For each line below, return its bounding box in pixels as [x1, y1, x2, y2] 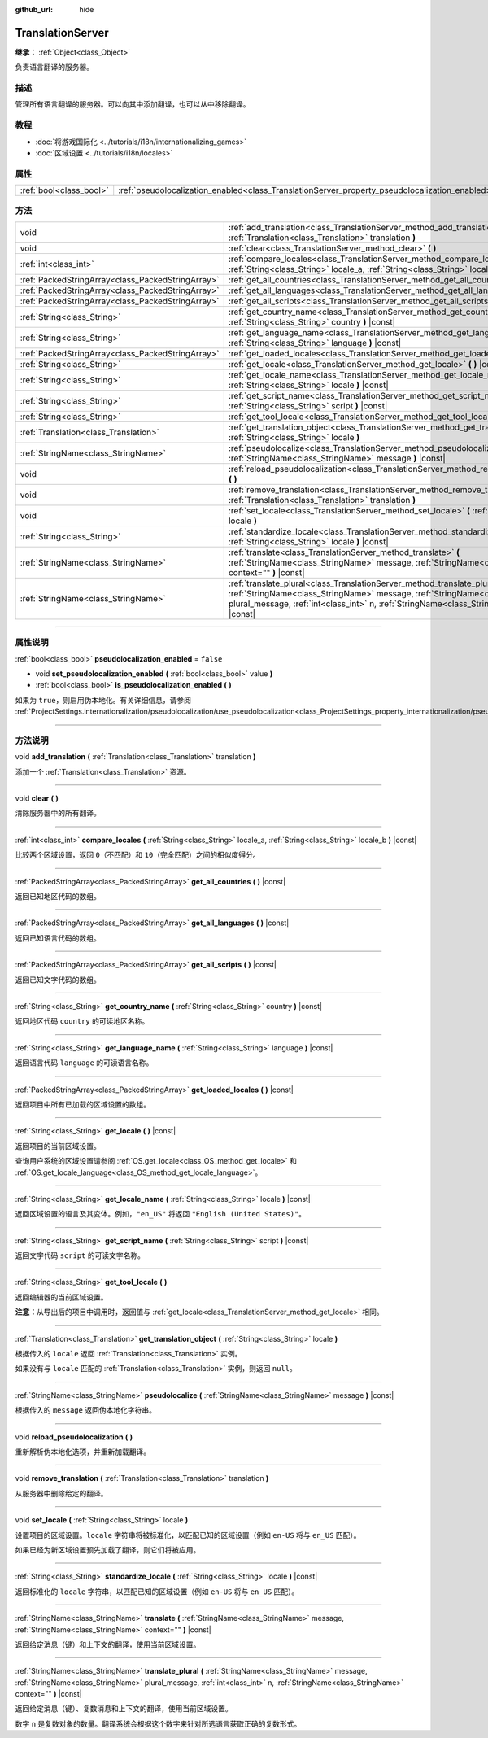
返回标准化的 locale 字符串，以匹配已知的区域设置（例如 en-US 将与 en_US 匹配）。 [15, 1587, 299, 1596]
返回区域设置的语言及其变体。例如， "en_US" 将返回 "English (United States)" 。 [15, 1209, 307, 1219]
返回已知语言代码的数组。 [15, 932, 101, 943]
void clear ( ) [15, 793, 59, 803]
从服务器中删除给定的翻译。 [15, 1488, 108, 1498]
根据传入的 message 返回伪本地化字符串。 [15, 1405, 156, 1415]
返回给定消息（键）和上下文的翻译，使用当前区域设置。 [15, 1640, 201, 1649]
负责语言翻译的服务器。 [15, 62, 94, 72]
